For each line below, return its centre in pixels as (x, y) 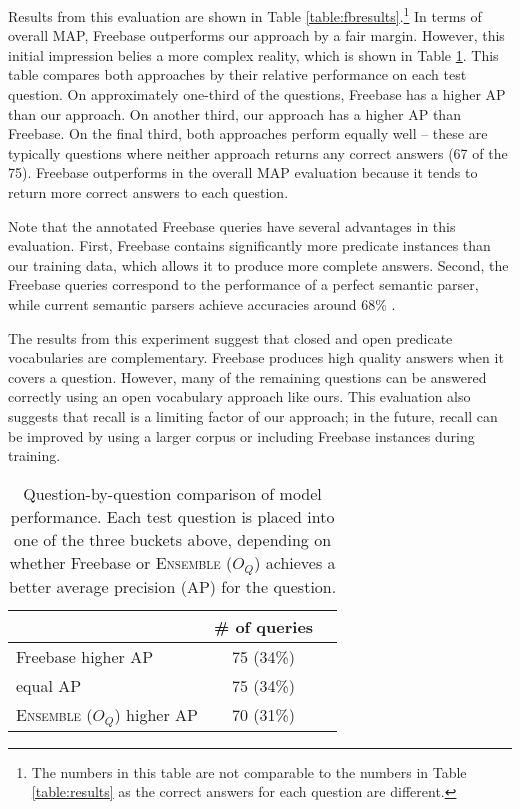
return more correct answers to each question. (148, 192)
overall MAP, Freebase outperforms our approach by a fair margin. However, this (256, 35)
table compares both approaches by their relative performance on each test (237, 74)
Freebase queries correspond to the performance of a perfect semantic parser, (243, 284)
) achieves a (295, 562)
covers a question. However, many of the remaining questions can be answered (247, 376)
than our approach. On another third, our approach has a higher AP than (234, 113)
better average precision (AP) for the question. (172, 586)
